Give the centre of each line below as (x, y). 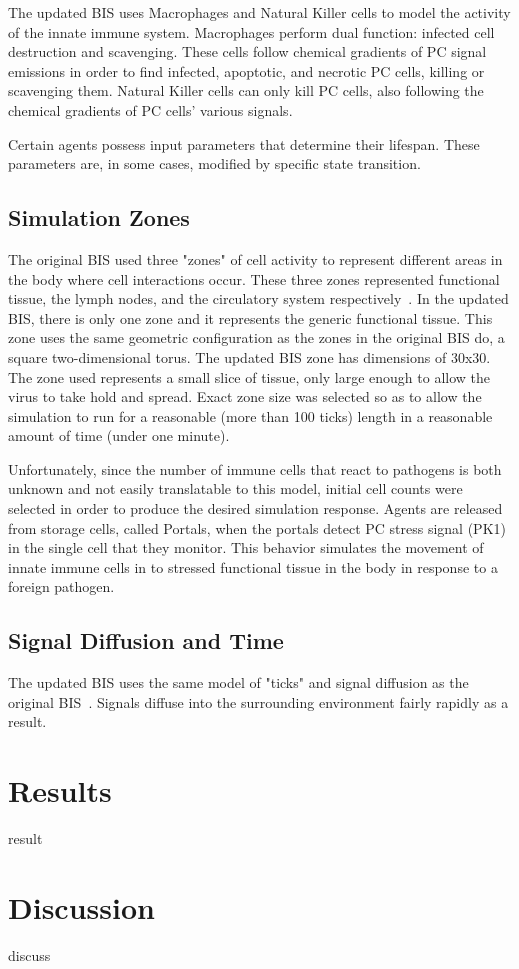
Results (60, 790)
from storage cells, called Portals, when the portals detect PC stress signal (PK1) (257, 527)
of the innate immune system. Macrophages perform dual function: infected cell (251, 31)
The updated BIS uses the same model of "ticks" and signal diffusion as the (238, 682)
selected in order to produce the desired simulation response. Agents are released (255, 508)
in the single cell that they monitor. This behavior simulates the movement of (246, 547)
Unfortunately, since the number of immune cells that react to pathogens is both (255, 468)
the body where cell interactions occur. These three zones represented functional (254, 278)
